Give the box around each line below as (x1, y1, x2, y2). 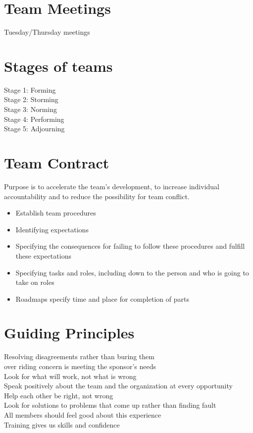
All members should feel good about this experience (4, 409, 161, 420)
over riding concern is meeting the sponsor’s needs (4, 361, 156, 371)
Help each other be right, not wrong (4, 390, 113, 400)
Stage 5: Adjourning (4, 123, 65, 134)
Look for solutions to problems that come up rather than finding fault (4, 400, 216, 410)
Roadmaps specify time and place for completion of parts (15, 293, 189, 304)
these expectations (15, 250, 71, 261)
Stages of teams (4, 55, 113, 76)
